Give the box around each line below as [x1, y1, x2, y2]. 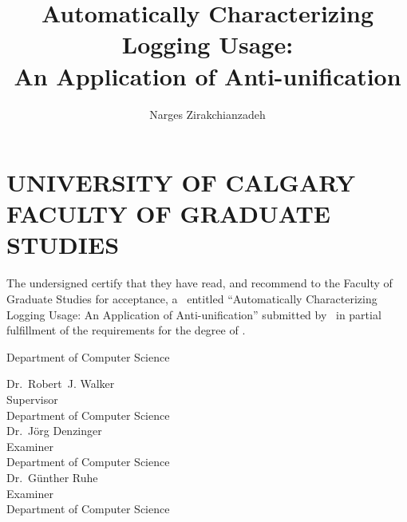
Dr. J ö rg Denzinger [6, 422, 102, 439]
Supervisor [6, 390, 58, 407]
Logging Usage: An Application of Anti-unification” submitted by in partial [6, 306, 381, 322]
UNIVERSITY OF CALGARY [6, 166, 356, 199]
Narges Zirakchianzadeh [149, 105, 266, 122]
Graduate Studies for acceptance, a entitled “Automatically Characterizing [6, 291, 377, 306]
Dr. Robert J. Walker [6, 375, 115, 392]
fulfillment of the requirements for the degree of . [6, 322, 246, 338]
